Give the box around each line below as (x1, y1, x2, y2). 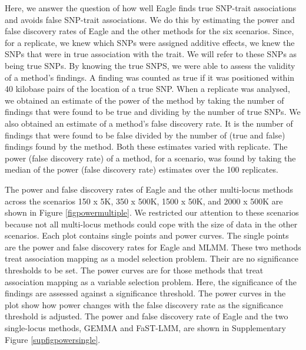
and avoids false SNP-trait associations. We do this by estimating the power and (5, 13, 295, 25)
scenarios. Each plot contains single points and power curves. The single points (5, 229, 289, 242)
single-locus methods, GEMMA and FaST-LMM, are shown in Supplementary (5, 322, 286, 334)
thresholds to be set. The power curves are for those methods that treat (5, 264, 264, 276)
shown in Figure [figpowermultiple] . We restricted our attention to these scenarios (5, 206, 299, 219)
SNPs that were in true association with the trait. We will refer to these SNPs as (5, 48, 297, 60)
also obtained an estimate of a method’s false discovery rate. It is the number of (5, 117, 293, 129)
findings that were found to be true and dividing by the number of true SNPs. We (5, 105, 301, 118)
